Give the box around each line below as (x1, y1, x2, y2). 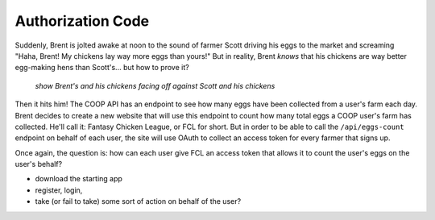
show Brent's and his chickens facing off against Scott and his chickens (35, 81, 275, 90)
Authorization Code (14, 12, 149, 30)
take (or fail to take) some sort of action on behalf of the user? (35, 197, 242, 206)
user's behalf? (14, 160, 63, 169)
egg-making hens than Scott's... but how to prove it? (14, 63, 189, 73)
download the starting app (35, 174, 122, 184)
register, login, (35, 185, 83, 195)
